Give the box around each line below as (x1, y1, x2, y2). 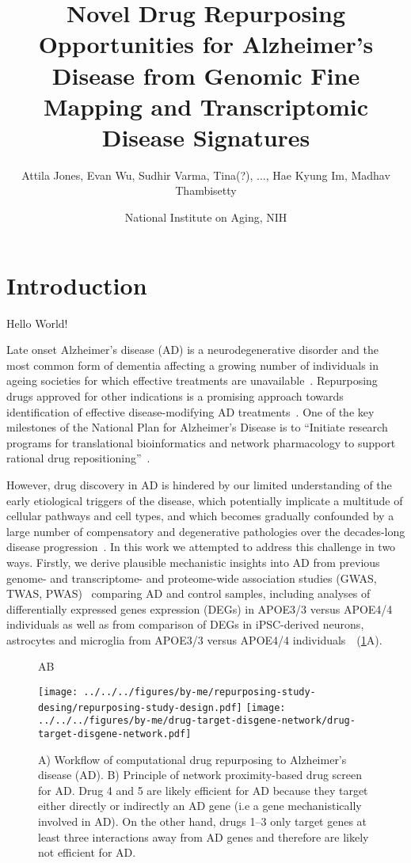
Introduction (6, 268, 147, 301)
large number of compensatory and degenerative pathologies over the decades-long (6, 523, 405, 539)
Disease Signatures (101, 120, 310, 153)
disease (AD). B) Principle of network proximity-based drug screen (38, 766, 363, 783)
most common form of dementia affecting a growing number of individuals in (6, 356, 379, 373)
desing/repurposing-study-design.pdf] (38, 701, 242, 713)
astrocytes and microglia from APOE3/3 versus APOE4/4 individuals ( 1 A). (6, 631, 382, 648)
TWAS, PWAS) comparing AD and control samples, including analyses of (6, 585, 371, 602)
